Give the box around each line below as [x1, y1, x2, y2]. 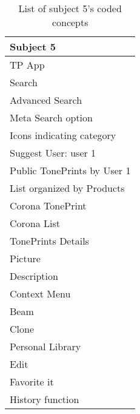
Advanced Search [10, 93, 82, 107]
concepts [52, 15, 88, 29]
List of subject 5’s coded [18, 1, 122, 15]
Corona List [10, 216, 61, 230]
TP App [10, 58, 45, 72]
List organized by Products [10, 181, 125, 195]
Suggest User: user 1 [10, 146, 96, 160]
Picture [10, 251, 41, 265]
